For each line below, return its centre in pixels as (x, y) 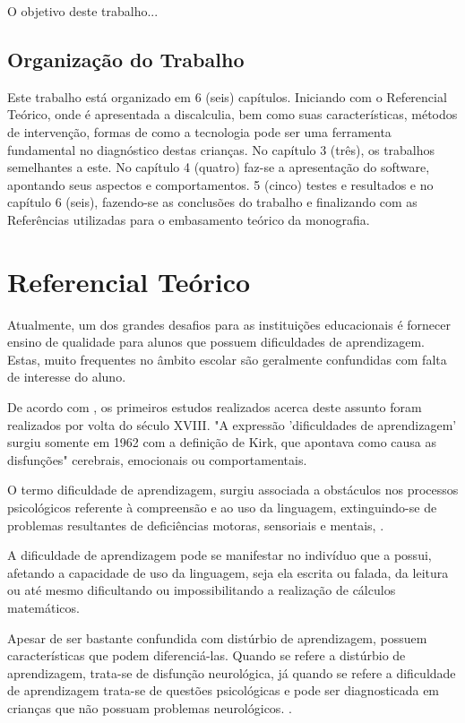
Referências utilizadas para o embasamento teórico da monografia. (189, 219)
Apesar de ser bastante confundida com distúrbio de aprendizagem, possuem (217, 637)
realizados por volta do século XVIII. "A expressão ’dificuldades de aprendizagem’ (232, 424)
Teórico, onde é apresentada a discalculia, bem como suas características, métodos (232, 114)
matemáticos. (43, 607)
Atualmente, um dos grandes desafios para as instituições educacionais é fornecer (229, 324)
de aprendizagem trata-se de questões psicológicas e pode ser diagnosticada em (224, 690)
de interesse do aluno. (67, 377)
